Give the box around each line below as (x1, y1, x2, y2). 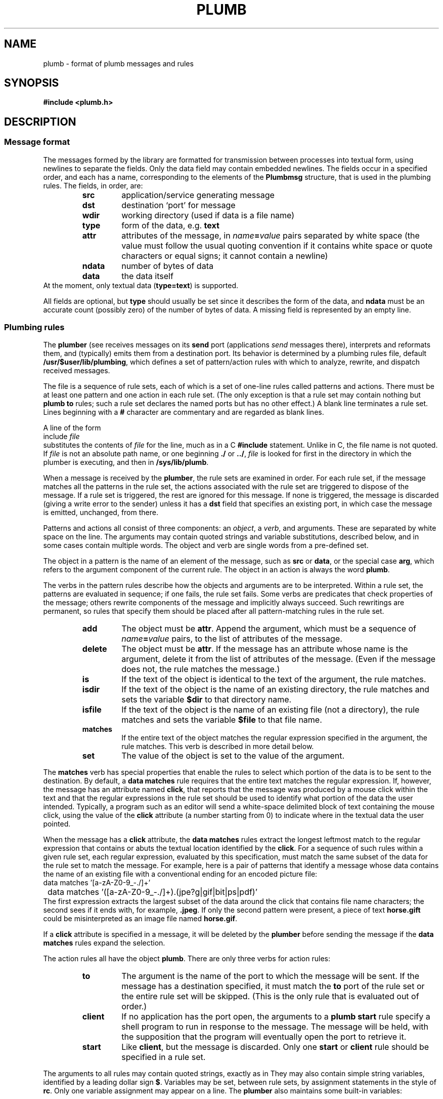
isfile (82, 704, 102, 715)
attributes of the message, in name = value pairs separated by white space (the (121, 230, 420, 241)
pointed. (43, 819, 71, 829)
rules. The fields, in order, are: (43, 181, 143, 190)
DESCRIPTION (4, 115, 76, 128)
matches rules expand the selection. (43, 938, 165, 948)
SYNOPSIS (4, 76, 59, 90)
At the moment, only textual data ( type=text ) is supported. (43, 281, 239, 290)
